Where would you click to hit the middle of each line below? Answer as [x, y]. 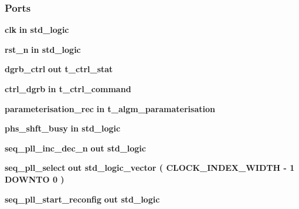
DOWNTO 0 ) [35, 179]
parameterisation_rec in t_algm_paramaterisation [110, 108]
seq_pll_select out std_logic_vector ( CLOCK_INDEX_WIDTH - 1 [150, 168]
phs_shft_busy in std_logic [63, 128]
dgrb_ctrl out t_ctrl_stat [59, 69]
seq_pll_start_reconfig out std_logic [82, 199]
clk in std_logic [37, 30]
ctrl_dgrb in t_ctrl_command [68, 89]
